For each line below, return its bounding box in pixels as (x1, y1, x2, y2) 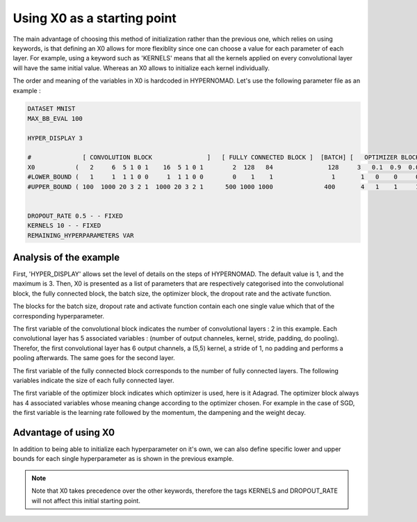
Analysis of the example (13, 251, 120, 263)
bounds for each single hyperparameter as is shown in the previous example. (13, 455, 234, 463)
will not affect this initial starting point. (31, 496, 140, 505)
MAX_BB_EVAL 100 (27, 115, 83, 122)
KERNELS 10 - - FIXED (27, 222, 101, 229)
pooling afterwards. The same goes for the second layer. (13, 354, 175, 362)
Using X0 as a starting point (13, 10, 177, 26)
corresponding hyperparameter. (13, 311, 104, 320)
